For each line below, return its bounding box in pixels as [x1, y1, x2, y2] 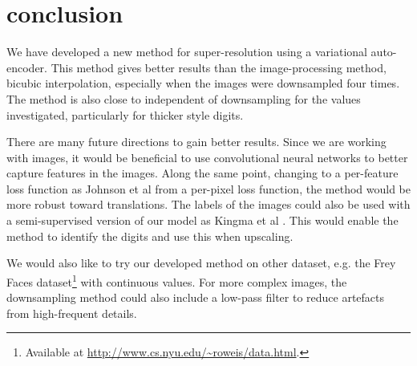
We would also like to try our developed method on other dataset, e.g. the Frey [6, 254, 396, 271]
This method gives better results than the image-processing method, [51, 59, 387, 75]
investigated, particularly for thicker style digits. [6, 106, 244, 123]
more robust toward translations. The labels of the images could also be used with [6, 196, 411, 213]
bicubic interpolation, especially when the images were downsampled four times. [6, 75, 400, 91]
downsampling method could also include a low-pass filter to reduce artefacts [6, 289, 385, 306]
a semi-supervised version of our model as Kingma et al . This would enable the [6, 212, 399, 229]
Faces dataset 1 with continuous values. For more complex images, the [6, 270, 347, 290]
